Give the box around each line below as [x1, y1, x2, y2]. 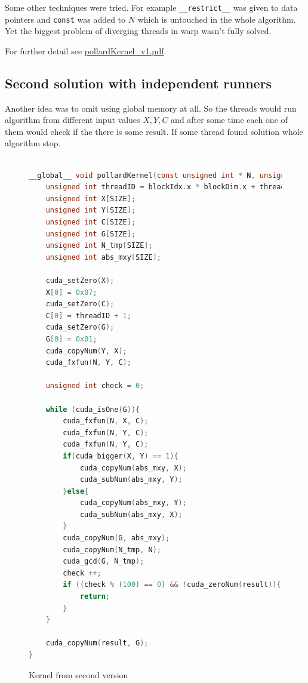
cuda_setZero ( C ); [45, 300, 115, 309]
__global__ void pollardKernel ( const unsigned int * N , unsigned [29, 171, 294, 180]
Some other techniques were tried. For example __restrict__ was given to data [5, 1, 298, 13]
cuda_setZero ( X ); [45, 276, 115, 285]
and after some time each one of [171, 113, 288, 126]
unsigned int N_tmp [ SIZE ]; [45, 241, 153, 250]
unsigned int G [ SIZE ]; [45, 229, 136, 238]
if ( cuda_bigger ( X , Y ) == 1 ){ [63, 451, 178, 460]
